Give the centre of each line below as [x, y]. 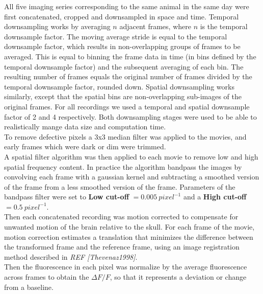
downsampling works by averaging [57, 26]
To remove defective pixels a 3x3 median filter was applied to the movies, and [125, 136]
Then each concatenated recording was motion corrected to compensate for [121, 217]
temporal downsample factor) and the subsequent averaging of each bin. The [124, 66]
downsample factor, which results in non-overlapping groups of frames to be [122, 46]
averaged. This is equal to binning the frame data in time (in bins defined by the [130, 56]
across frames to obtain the [47, 277]
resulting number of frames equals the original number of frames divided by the [128, 76]
